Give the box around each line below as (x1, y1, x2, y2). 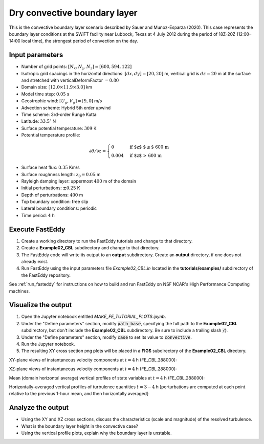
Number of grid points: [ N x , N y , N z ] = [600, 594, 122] (21, 64, 132, 71)
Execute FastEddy (9, 225, 66, 233)
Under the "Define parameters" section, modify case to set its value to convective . (21, 334, 192, 340)
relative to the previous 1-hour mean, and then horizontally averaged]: (9, 391, 150, 397)
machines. (9, 288, 30, 294)
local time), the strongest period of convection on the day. (21, 38, 138, 44)
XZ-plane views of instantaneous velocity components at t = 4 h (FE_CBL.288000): (9, 366, 177, 372)
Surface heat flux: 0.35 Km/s (21, 164, 80, 171)
